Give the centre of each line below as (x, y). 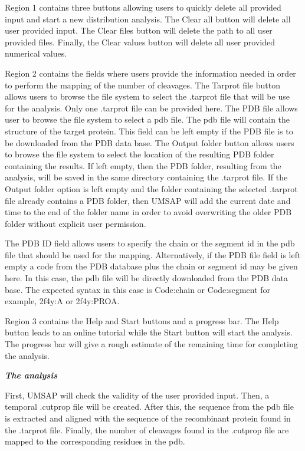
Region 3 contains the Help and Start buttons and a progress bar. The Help (142, 320)
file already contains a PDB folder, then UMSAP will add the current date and (148, 200)
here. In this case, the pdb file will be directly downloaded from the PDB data (146, 278)
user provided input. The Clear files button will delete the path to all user (139, 30)
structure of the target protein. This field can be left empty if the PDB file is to (149, 131)
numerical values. (36, 53)
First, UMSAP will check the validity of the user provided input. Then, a (137, 395)
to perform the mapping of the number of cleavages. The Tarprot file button (142, 85)
